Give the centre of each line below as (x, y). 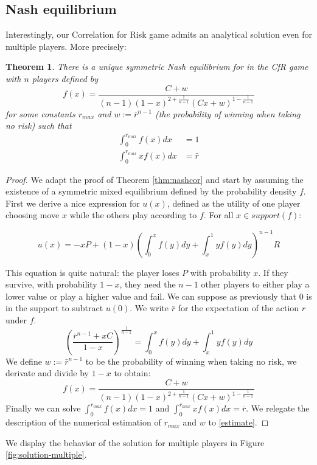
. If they (273, 272)
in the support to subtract (54, 308)
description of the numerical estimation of (83, 422)
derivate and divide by (47, 373)
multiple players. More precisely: (66, 46)
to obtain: (132, 373)
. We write (149, 308)
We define (24, 361)
